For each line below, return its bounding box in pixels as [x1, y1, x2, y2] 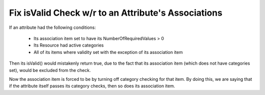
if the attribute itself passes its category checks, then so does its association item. [9, 83, 175, 89]
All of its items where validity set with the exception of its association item [33, 49, 183, 55]
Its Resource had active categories [33, 42, 104, 48]
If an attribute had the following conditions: [9, 24, 96, 30]
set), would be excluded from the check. [9, 67, 91, 73]
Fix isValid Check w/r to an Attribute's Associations [9, 7, 223, 18]
